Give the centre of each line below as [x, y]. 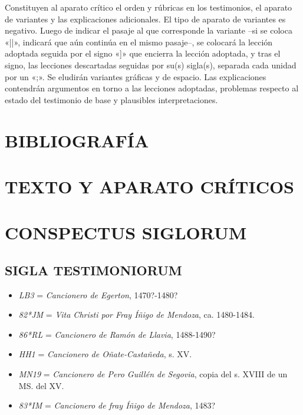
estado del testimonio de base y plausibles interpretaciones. [111, 99]
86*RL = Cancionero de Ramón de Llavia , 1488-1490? [117, 334]
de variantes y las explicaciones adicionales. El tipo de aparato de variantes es [145, 19]
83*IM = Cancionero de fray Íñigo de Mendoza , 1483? [117, 405]
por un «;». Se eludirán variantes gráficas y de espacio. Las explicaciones [136, 76]
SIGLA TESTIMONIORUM [93, 270]
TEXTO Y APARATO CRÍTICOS [149, 186]
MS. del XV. [41, 385]
